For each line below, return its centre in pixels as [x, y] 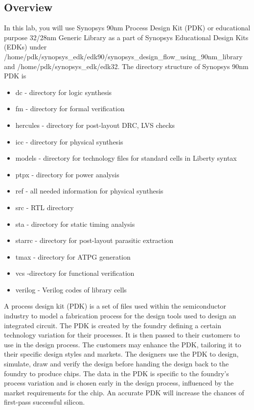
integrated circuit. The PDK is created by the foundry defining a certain [113, 325]
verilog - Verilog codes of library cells [71, 289]
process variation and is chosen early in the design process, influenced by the [119, 383]
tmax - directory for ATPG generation [73, 256]
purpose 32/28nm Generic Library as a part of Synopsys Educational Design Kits [126, 37]
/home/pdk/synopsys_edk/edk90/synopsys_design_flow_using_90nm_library [123, 56]
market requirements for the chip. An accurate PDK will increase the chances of [124, 392]
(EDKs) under [25, 47]
